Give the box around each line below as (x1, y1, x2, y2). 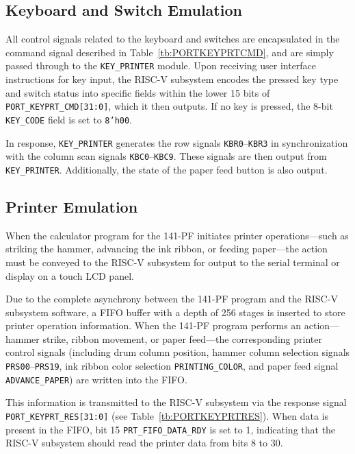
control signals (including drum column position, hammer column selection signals (5, 345, 350, 359)
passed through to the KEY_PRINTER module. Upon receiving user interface (5, 58, 317, 73)
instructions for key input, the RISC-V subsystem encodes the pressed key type (5, 72, 339, 86)
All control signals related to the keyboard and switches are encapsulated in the (5, 32, 340, 46)
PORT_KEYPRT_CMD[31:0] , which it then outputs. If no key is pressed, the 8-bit (5, 99, 333, 113)
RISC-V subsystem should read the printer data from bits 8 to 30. (5, 435, 283, 450)
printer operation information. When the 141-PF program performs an (5, 318, 302, 333)
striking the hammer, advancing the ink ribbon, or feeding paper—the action (5, 241, 328, 256)
